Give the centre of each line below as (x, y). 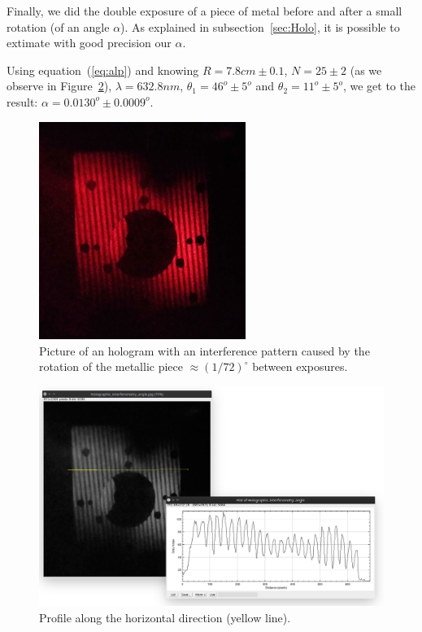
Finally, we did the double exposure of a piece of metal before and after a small (204, 11)
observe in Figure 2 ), (59, 86)
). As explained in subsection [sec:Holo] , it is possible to (260, 26)
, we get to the (379, 86)
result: (22, 101)
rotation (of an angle (58, 26)
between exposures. (300, 366)
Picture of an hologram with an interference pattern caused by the (204, 350)
